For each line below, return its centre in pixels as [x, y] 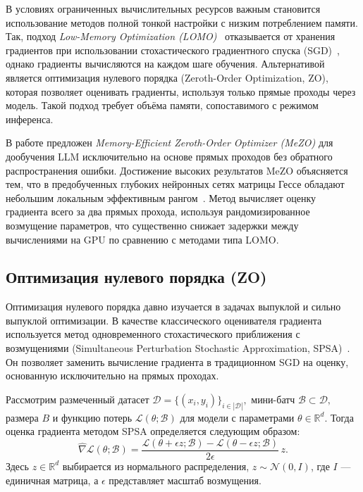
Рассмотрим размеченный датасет [78, 399]
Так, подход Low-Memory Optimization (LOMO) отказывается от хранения [171, 36]
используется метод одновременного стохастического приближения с [153, 334]
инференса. [30, 119]
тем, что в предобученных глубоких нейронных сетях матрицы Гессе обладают [175, 184]
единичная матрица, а [52, 480]
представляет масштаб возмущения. [185, 480]
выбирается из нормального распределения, [156, 466]
